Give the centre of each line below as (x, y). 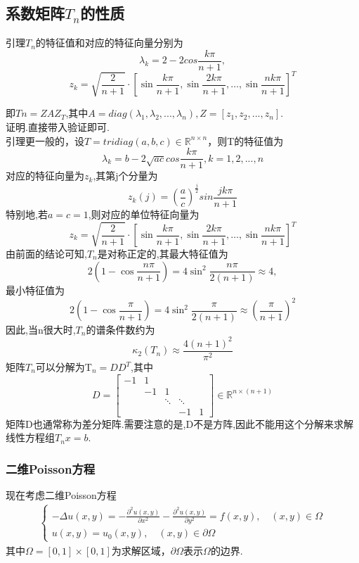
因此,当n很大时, (41, 329)
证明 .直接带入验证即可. (58, 126)
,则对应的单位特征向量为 (144, 214)
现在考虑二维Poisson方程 (61, 495)
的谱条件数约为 (120, 329)
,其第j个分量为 (125, 176)
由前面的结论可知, (46, 253)
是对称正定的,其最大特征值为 (163, 253)
